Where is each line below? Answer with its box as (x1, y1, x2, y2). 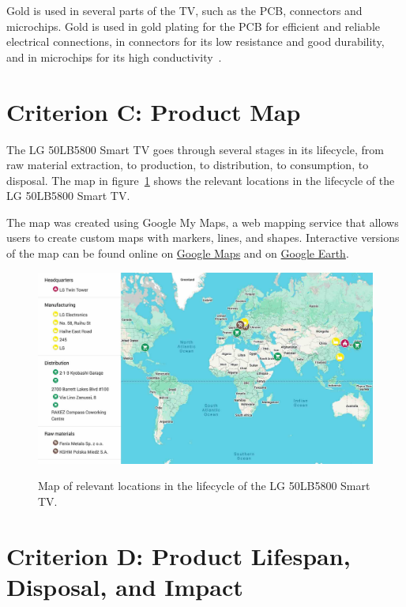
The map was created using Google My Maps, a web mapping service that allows (6, 213, 399, 230)
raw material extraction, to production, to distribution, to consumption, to (6, 156, 369, 173)
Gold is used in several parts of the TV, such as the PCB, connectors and (6, 2, 363, 18)
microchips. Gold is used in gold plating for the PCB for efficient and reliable (6, 17, 381, 34)
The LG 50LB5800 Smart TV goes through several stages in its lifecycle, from (6, 141, 384, 157)
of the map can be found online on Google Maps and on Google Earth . (6, 245, 349, 262)
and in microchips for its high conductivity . (6, 48, 222, 65)
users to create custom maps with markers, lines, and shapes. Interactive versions (6, 229, 400, 246)
